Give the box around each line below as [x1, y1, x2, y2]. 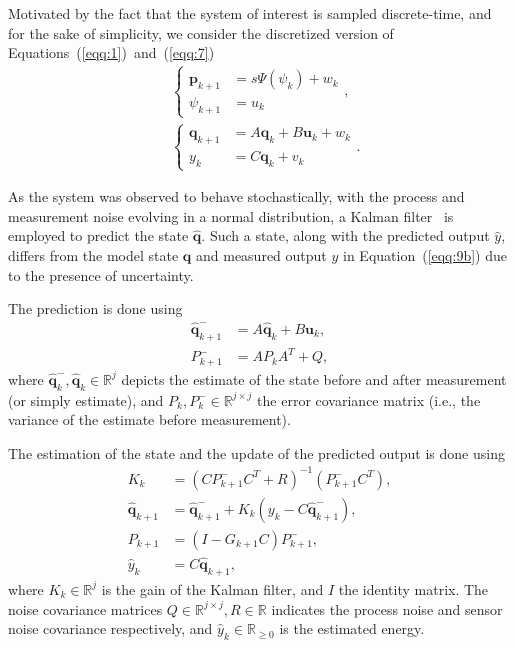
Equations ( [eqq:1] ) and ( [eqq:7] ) [8, 42, 215, 63]
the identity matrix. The [338, 578, 489, 599]
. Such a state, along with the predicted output [201, 225, 490, 246]
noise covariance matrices [8, 598, 163, 619]
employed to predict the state [8, 225, 189, 246]
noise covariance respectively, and [8, 618, 213, 639]
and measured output [195, 244, 327, 265]
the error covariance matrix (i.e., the [257, 389, 481, 410]
